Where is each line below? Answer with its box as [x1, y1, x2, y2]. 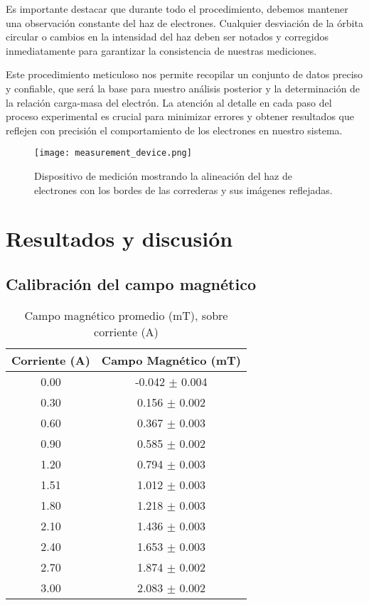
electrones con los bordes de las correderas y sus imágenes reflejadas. [34, 182, 333, 197]
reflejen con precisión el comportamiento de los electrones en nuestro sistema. [6, 122, 343, 137]
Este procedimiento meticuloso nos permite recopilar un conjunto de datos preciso [6, 67, 363, 82]
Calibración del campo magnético [6, 272, 257, 294]
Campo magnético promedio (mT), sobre [24, 306, 228, 323]
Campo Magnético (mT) [101, 351, 241, 368]
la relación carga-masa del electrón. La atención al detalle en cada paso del [6, 95, 332, 109]
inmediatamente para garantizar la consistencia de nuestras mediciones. [6, 43, 317, 58]
